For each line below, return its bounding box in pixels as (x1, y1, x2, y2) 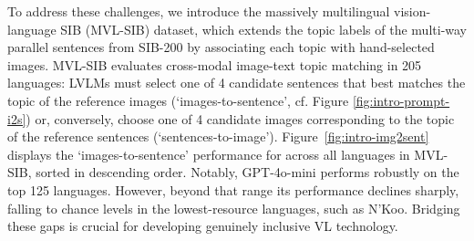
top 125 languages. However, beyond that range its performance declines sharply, (7, 180, 459, 199)
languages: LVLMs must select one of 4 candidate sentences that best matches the (7, 73, 466, 92)
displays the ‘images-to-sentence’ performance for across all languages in (7, 144, 410, 163)
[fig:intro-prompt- (352, 90, 450, 110)
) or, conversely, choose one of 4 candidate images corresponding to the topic (26, 109, 455, 128)
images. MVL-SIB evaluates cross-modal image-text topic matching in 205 (7, 55, 422, 74)
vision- (394, 2, 431, 20)
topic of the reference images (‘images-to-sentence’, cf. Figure (7, 90, 349, 110)
